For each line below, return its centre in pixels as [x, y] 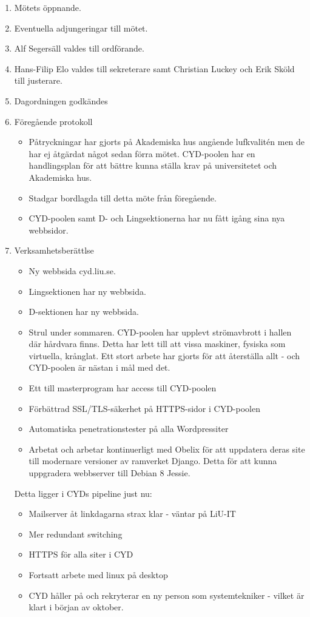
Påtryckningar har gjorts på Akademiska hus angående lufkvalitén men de [167, 142]
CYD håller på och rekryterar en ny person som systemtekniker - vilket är [167, 595]
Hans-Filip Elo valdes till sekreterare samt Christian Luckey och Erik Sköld [154, 68]
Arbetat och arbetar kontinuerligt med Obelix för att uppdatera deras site [167, 449]
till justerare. [38, 80]
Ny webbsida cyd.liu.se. [72, 270]
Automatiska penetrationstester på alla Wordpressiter [129, 429]
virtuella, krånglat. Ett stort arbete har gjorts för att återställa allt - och [164, 355]
